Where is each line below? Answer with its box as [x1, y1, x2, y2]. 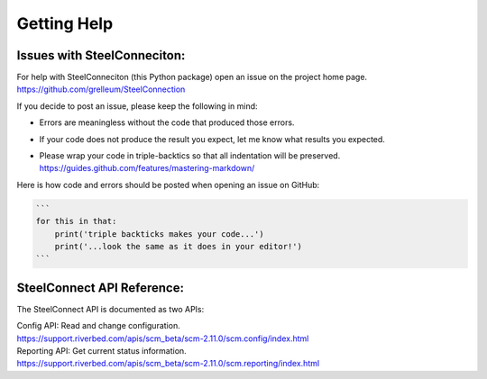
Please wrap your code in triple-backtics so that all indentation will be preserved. [39, 150, 341, 161]
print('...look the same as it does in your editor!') [54, 241, 302, 251]
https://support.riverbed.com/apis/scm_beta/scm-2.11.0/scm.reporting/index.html [16, 358, 320, 369]
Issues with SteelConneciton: [16, 48, 186, 63]
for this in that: [35, 216, 117, 227]
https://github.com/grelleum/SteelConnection [16, 84, 186, 95]
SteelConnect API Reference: [16, 280, 185, 295]
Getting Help [16, 14, 114, 33]
